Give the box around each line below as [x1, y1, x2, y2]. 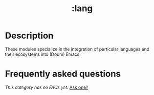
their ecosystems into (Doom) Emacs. [5, 51, 81, 57]
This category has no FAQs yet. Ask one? [5, 84, 88, 90]
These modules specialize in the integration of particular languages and [5, 46, 150, 52]
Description [5, 30, 54, 41]
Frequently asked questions [5, 68, 121, 79]
